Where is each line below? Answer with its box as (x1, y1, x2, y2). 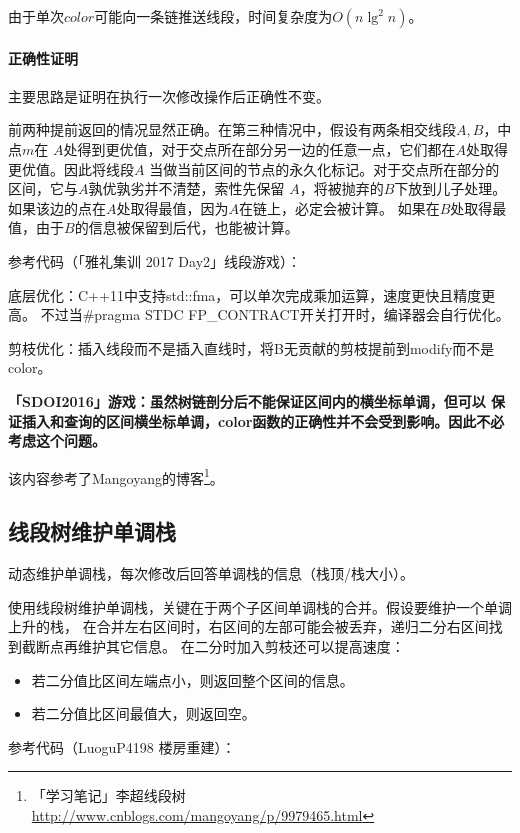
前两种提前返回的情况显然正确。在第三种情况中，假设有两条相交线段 (8, 119, 456, 140)
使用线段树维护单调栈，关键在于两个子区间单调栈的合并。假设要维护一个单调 (8, 596, 512, 617)
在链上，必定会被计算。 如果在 (239, 197, 440, 218)
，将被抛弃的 (299, 178, 384, 199)
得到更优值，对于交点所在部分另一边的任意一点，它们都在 (77, 138, 456, 159)
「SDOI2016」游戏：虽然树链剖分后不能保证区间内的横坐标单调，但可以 (8, 390, 486, 411)
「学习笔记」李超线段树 (31, 785, 186, 806)
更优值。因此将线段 (8, 158, 134, 179)
